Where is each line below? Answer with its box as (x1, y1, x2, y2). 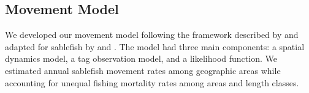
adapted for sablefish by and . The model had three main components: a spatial (5, 40, 305, 53)
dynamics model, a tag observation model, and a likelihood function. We (5, 52, 277, 65)
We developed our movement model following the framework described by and (5, 28, 299, 41)
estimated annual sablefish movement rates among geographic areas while (5, 64, 281, 76)
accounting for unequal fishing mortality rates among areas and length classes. (5, 76, 299, 89)
